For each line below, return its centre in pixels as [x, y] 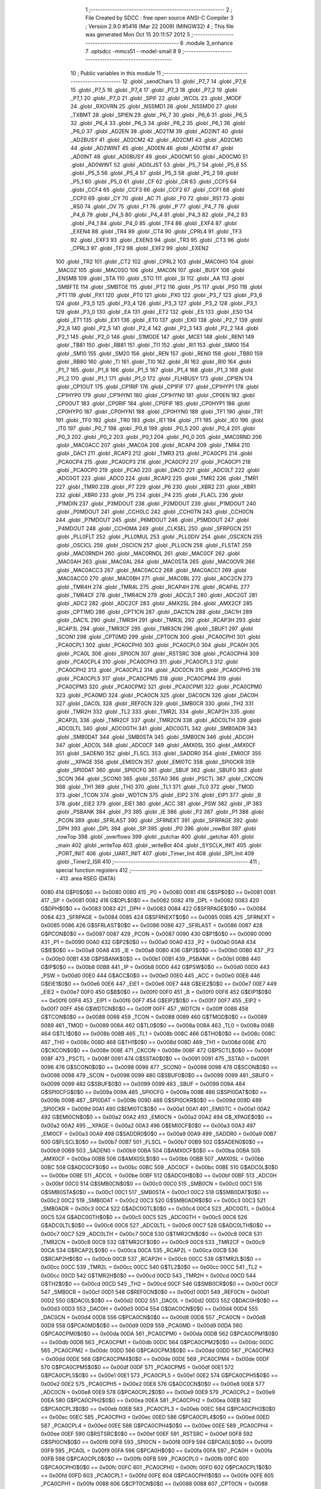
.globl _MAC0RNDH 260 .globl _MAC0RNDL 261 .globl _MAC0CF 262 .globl [148, 553]
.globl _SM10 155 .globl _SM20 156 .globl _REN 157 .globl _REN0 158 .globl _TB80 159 [159, 353]
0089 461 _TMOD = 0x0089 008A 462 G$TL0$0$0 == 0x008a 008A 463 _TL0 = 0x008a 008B [158, 1025]
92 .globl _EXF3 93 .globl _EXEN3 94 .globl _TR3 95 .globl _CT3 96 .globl [160, 240]
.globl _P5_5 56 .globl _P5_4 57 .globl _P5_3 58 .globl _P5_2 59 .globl [154, 173]
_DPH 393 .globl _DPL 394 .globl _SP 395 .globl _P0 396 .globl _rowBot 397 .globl [156, 828]
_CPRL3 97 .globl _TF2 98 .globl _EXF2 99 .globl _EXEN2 [140, 248]
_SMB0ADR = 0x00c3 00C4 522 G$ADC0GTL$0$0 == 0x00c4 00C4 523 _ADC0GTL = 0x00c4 [158, 1208]
